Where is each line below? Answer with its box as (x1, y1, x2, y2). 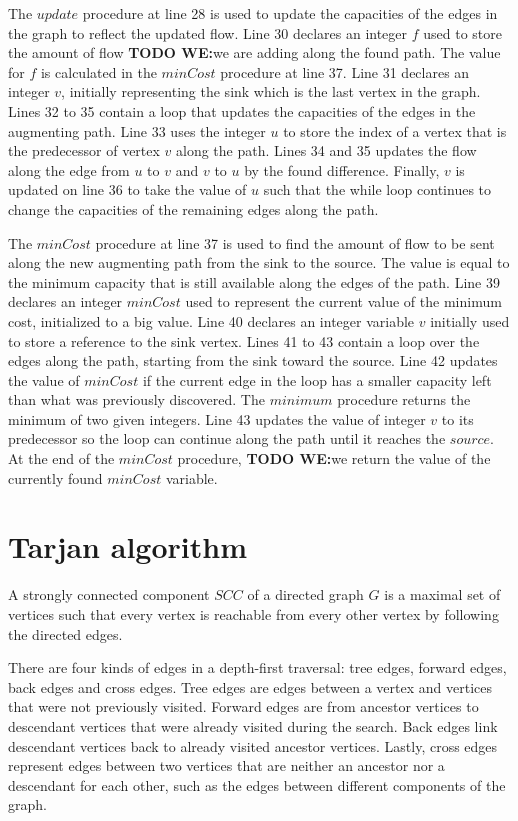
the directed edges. (8, 623, 123, 644)
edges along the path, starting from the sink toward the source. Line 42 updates (8, 350, 498, 371)
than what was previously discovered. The (8, 389, 265, 410)
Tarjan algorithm (8, 526, 247, 567)
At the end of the (8, 448, 115, 469)
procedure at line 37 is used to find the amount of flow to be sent (95, 232, 495, 253)
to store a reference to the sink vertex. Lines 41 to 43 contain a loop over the (8, 330, 480, 351)
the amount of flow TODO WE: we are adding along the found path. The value (8, 42, 501, 63)
